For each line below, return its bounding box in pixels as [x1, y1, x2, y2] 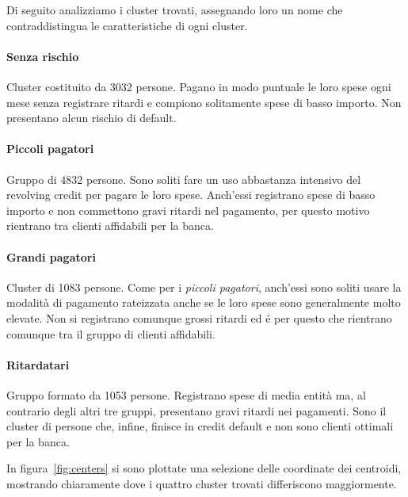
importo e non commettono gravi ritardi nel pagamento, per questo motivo [6, 201, 370, 218]
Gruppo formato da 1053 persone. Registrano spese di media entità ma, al [6, 386, 366, 403]
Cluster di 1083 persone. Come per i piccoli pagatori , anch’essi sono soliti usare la [6, 278, 402, 295]
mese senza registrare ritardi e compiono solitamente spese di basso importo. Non [6, 94, 402, 110]
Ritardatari [6, 356, 70, 373]
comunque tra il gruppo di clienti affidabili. [6, 325, 215, 342]
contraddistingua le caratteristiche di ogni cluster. [6, 17, 248, 33]
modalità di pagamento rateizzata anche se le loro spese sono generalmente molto [6, 294, 401, 311]
